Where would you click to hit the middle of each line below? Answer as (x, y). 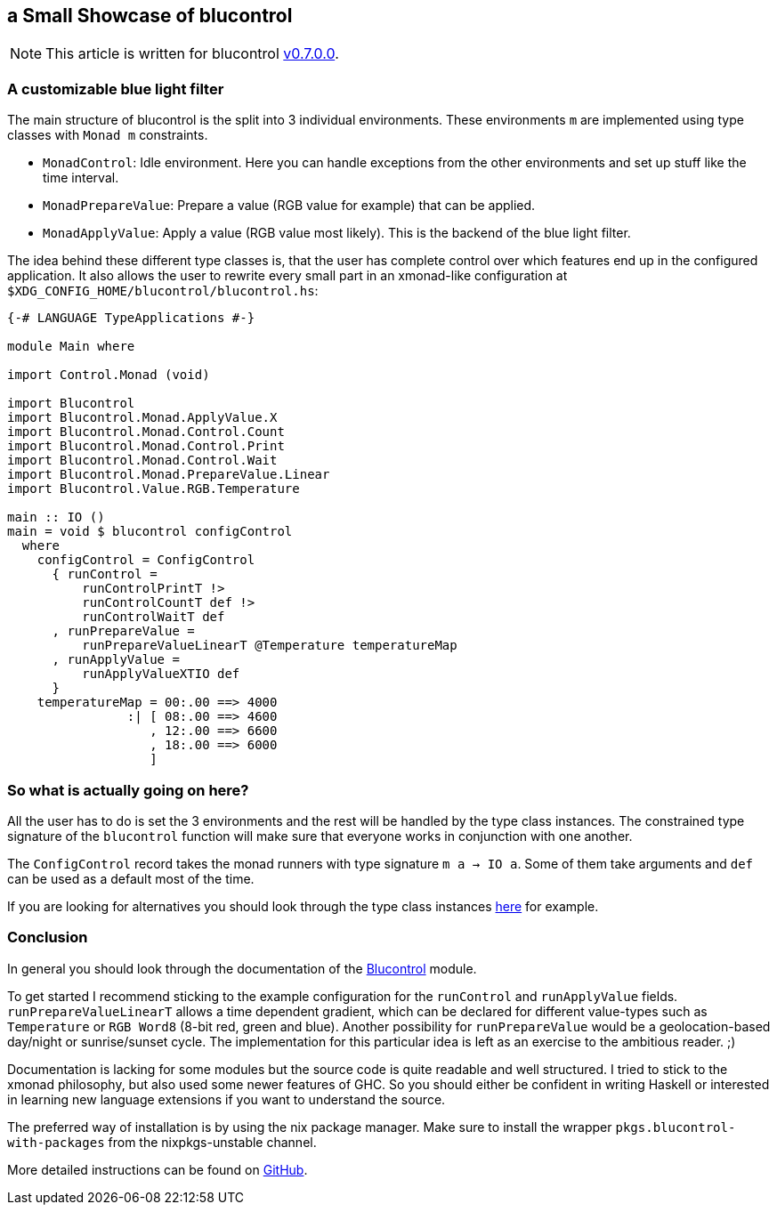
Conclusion (48, 937)
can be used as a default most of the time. (131, 878)
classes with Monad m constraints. (108, 135)
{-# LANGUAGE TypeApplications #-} (131, 318)
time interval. (81, 178)
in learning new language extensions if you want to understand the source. (227, 1099)
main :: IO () (56, 517)
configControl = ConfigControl (146, 560)
